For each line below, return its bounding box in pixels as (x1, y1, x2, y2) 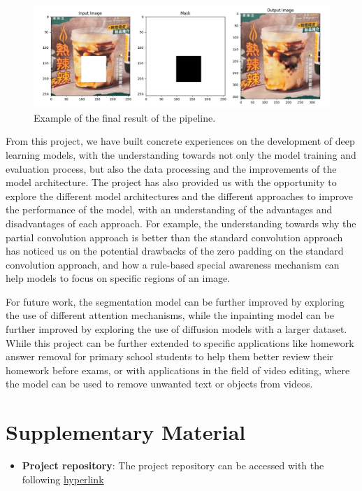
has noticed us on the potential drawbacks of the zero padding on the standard (6, 243, 344, 258)
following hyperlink (22, 471, 104, 486)
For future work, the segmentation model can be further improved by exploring (6, 294, 345, 308)
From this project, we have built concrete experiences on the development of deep (6, 134, 355, 148)
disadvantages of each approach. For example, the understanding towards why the (6, 215, 356, 230)
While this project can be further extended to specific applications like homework (6, 335, 354, 350)
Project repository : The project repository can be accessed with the (22, 458, 324, 473)
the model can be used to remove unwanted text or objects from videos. (6, 376, 313, 391)
